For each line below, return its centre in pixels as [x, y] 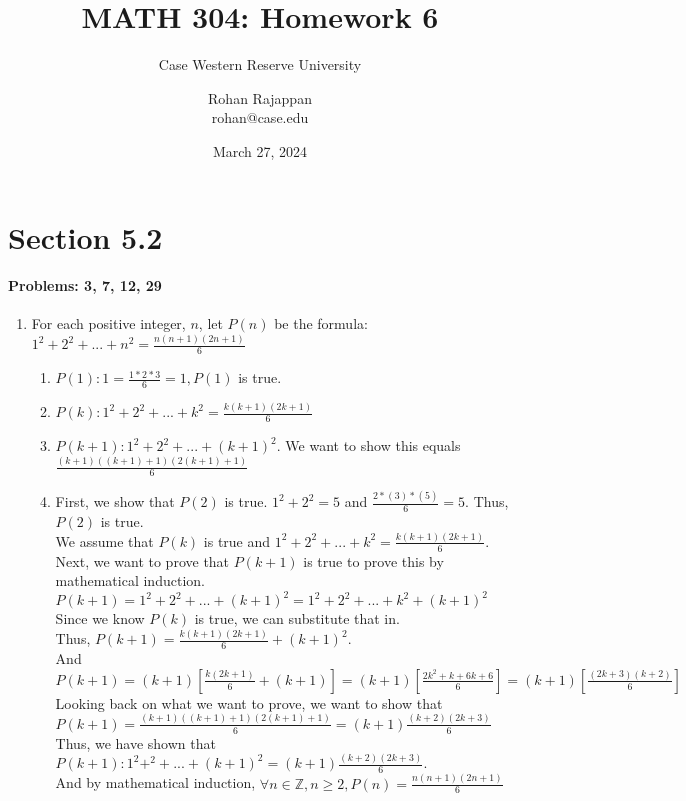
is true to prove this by [373, 560]
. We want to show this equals [368, 445]
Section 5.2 [85, 236]
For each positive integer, [108, 323]
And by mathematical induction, [155, 782]
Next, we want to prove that [142, 560]
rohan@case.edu [260, 117]
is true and [237, 540]
